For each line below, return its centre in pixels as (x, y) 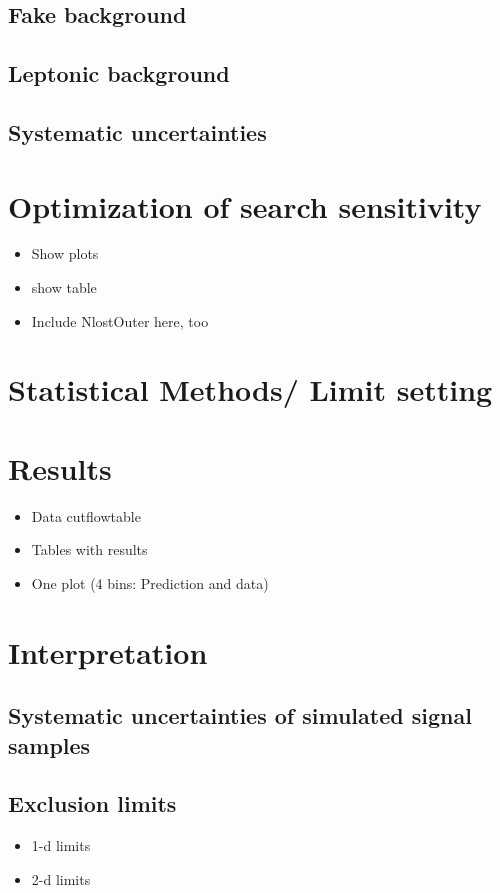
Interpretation (108, 651)
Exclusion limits (92, 803)
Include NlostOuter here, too (120, 320)
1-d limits (61, 845)
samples (49, 744)
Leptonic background (119, 73)
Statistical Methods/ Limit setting (250, 389)
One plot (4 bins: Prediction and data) (150, 582)
